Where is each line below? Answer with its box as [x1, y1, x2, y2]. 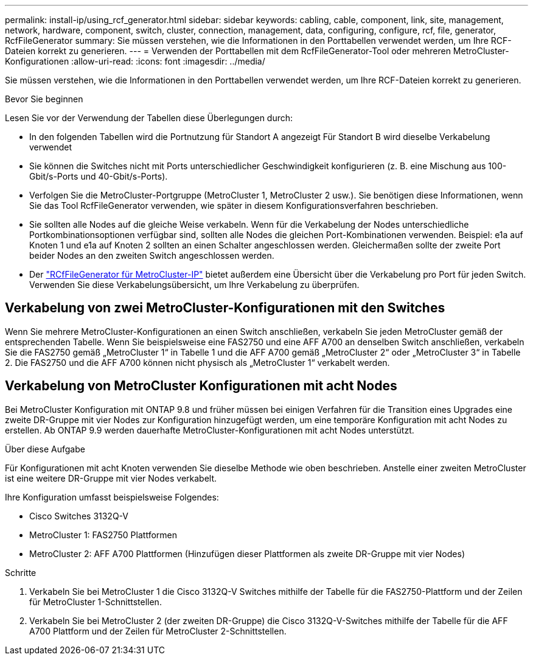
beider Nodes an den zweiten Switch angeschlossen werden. [29, 250, 274, 261]
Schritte [5, 567, 37, 578]
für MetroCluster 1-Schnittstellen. [29, 596, 162, 607]
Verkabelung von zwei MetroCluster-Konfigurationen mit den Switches [5, 300, 445, 316]
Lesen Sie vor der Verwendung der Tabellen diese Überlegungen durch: [5, 113, 293, 123]
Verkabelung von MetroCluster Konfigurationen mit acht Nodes [5, 378, 397, 394]
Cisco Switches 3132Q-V [29, 510, 128, 521]
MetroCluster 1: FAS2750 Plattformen [29, 529, 177, 540]
